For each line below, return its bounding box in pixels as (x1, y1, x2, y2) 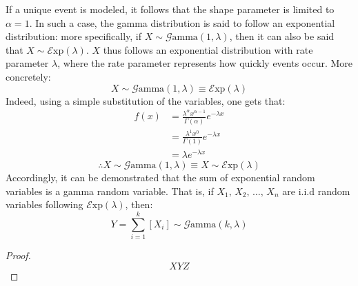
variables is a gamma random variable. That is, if (6, 183, 214, 198)
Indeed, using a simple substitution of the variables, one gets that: (6, 93, 286, 108)
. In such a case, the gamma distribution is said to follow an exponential (29, 15, 335, 30)
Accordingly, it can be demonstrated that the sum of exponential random (6, 170, 315, 185)
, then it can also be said (229, 29, 335, 43)
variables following (6, 197, 83, 212)
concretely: (6, 69, 51, 83)
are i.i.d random (282, 183, 350, 198)
